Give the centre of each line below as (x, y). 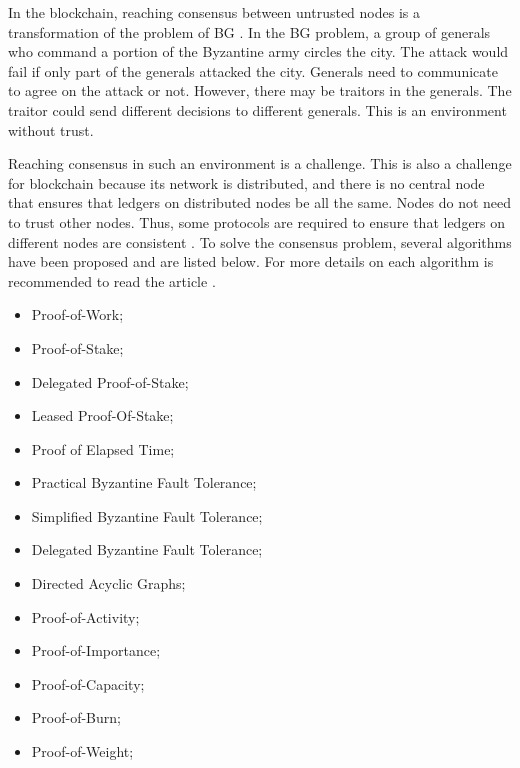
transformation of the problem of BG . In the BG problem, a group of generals (249, 31)
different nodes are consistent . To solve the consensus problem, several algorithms (260, 241)
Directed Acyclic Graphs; (108, 583)
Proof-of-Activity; (85, 616)
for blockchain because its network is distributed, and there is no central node (246, 182)
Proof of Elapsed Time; (103, 448)
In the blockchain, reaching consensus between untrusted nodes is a (214, 12)
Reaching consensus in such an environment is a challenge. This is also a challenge (260, 163)
